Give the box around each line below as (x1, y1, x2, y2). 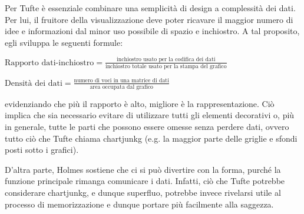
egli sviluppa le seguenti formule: (5, 36, 123, 48)
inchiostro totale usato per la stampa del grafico (105, 63, 227, 69)
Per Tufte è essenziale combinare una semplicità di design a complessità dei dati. (5, 2, 296, 14)
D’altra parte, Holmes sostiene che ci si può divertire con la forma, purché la (5, 163, 281, 175)
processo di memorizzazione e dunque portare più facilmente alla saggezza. (5, 198, 274, 210)
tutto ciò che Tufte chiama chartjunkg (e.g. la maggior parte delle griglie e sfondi (5, 132, 298, 144)
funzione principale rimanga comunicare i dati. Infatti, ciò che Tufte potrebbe (5, 175, 285, 187)
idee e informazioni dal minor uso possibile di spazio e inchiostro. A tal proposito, (5, 25, 300, 37)
